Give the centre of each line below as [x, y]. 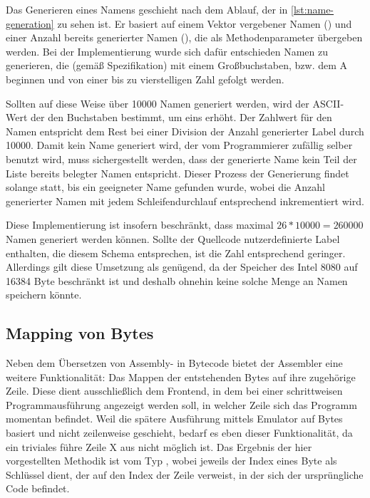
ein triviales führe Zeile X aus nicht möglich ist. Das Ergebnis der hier [159, 446]
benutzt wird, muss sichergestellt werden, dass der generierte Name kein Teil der [181, 159]
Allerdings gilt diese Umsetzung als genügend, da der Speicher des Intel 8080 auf [182, 267]
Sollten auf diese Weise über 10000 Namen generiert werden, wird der [158, 103]
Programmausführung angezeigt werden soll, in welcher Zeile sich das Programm [181, 404]
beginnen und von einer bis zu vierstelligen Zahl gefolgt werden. [145, 79]
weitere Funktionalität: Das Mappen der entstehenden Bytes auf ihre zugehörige [181, 377]
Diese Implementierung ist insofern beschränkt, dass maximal [140, 225]
